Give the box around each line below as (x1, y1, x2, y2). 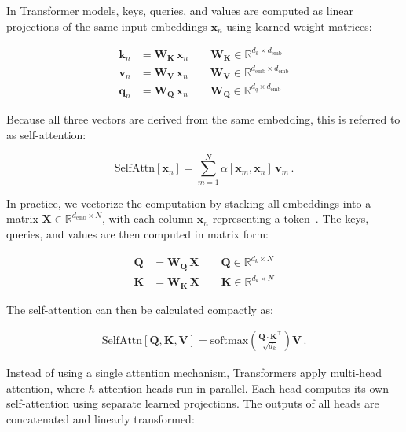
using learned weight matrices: (226, 17, 372, 34)
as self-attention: (6, 127, 86, 143)
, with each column (101, 210, 194, 227)
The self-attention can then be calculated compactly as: (6, 301, 274, 317)
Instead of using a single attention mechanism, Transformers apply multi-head (6, 364, 382, 381)
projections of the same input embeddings (6, 17, 207, 34)
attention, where (6, 379, 85, 396)
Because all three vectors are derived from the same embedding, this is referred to (6, 111, 401, 127)
